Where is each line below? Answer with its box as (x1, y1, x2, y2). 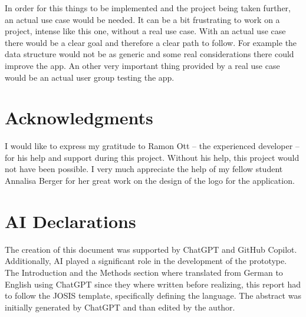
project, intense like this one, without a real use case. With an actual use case (5, 25, 286, 37)
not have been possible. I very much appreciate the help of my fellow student (5, 163, 283, 175)
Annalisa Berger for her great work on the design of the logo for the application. (5, 174, 295, 187)
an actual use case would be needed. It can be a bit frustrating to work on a (5, 13, 280, 25)
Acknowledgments (5, 105, 153, 130)
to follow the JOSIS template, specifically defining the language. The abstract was (5, 289, 301, 302)
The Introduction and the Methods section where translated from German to (5, 266, 283, 278)
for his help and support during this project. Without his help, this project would (5, 151, 300, 163)
